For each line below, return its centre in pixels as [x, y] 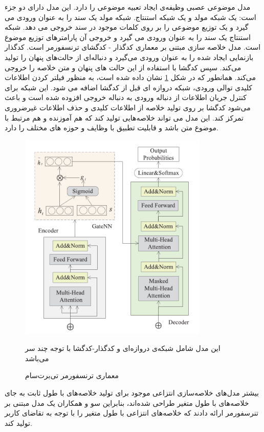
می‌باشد [37, 358]
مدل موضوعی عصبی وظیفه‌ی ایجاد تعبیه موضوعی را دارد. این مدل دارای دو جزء [128, 7]
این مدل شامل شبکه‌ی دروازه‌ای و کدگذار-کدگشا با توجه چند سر [123, 348]
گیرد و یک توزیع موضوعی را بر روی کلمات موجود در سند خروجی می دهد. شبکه [127, 27]
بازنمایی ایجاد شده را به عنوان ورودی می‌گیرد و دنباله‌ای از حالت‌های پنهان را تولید [129, 57]
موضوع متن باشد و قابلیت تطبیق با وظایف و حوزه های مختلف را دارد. [112, 127]
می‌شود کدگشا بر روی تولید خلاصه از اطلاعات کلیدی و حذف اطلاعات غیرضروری [128, 107]
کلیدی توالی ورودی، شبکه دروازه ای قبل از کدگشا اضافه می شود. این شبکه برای [129, 87]
